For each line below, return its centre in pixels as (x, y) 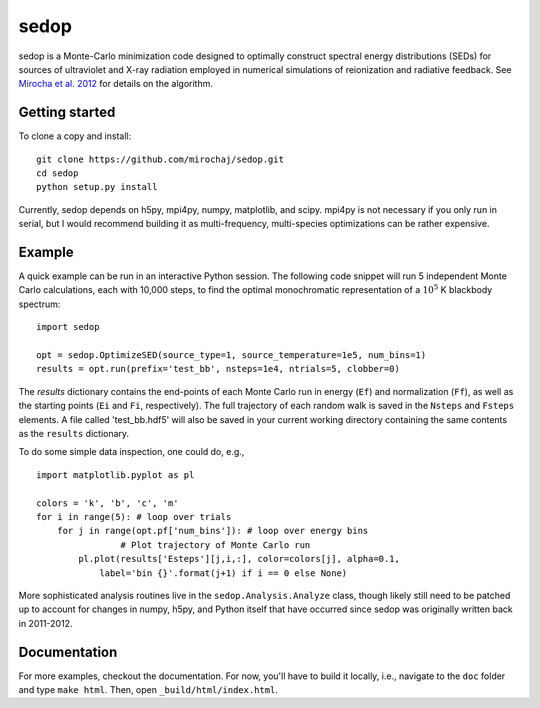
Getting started (67, 112)
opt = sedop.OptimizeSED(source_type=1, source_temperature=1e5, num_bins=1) (231, 355)
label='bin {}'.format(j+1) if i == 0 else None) (223, 573)
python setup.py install (97, 187)
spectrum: (39, 304)
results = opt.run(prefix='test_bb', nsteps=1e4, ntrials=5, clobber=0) (218, 369)
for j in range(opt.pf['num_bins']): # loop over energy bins (212, 531)
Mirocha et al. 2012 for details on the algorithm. (116, 84)
